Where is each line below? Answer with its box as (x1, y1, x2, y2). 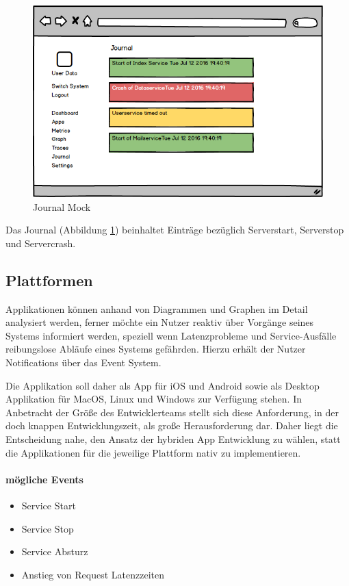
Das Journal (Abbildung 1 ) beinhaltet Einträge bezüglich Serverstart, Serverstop (5, 222, 344, 237)
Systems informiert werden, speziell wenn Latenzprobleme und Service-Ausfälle (5, 328, 337, 342)
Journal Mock (33, 199, 91, 214)
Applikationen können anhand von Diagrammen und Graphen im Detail (5, 301, 308, 316)
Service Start (21, 498, 76, 512)
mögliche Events (5, 472, 83, 486)
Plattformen (5, 269, 93, 290)
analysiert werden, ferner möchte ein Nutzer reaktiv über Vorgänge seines (5, 315, 314, 329)
